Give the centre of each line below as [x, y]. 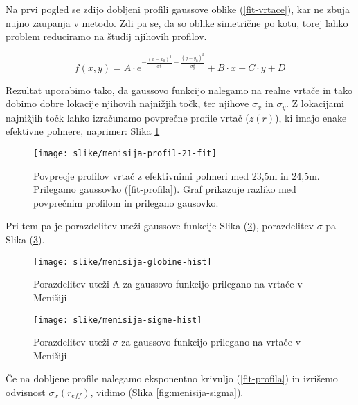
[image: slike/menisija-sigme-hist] [118, 320]
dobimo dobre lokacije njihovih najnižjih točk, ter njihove [127, 103]
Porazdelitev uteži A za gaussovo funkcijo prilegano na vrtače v [168, 284]
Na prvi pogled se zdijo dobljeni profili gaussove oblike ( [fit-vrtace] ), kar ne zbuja [178, 9]
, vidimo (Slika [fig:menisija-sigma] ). [167, 392]
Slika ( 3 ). [25, 239]
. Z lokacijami [315, 103]
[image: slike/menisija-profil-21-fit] [125, 154]
